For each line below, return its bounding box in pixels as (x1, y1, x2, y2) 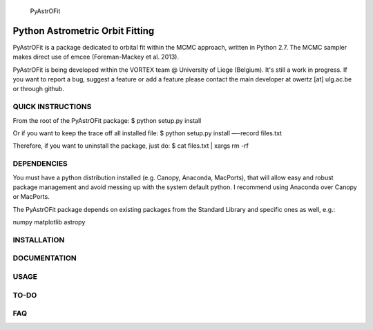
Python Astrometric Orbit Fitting (12, 25, 155, 37)
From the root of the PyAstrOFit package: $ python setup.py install (12, 116, 202, 124)
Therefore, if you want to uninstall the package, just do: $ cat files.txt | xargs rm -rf (12, 142, 249, 150)
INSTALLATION (12, 235, 65, 244)
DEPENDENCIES (12, 159, 68, 168)
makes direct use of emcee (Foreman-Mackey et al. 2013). (12, 52, 180, 61)
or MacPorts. (12, 193, 50, 201)
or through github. (12, 85, 65, 93)
